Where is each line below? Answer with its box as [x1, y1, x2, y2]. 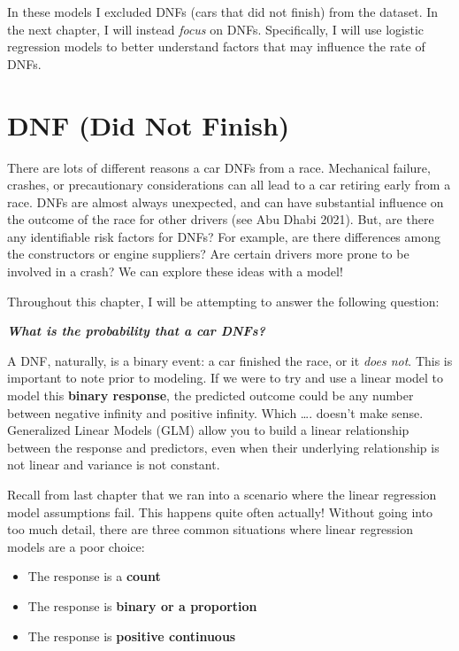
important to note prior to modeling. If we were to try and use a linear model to [7, 368, 444, 387]
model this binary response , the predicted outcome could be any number [7, 386, 414, 405]
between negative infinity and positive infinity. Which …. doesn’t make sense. [7, 403, 424, 422]
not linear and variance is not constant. [7, 455, 220, 474]
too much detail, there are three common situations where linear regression [7, 520, 414, 539]
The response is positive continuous [27, 626, 236, 645]
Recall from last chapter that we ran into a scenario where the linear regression [7, 485, 437, 503]
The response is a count [27, 567, 161, 585]
